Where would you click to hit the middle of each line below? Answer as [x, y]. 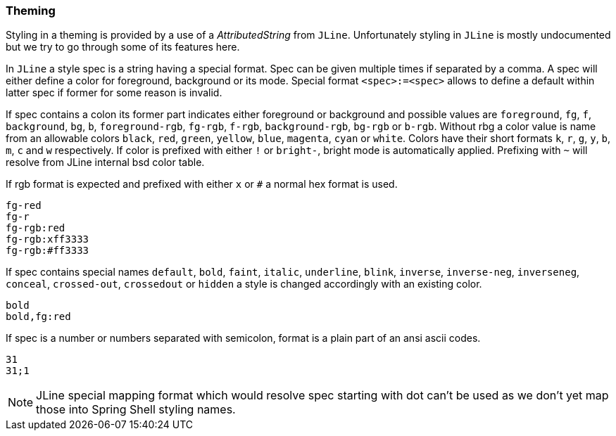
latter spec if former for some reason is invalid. [114, 93]
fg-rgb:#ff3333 [48, 251]
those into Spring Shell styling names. [136, 410]
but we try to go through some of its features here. [123, 47]
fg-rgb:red [36, 228]
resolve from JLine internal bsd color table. [105, 162]
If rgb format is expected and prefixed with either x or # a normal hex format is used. [202, 184]
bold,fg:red [38, 317]
